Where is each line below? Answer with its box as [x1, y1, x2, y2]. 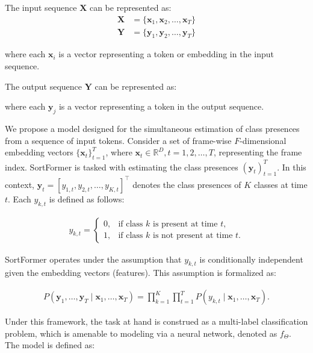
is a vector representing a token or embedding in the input [58, 48, 274, 60]
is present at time [153, 220, 218, 229]
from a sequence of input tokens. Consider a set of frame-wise [5, 134, 232, 146]
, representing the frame [213, 146, 302, 158]
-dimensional [240, 134, 287, 146]
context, [5, 178, 34, 190]
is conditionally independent [199, 252, 303, 265]
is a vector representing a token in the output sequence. [58, 100, 264, 113]
